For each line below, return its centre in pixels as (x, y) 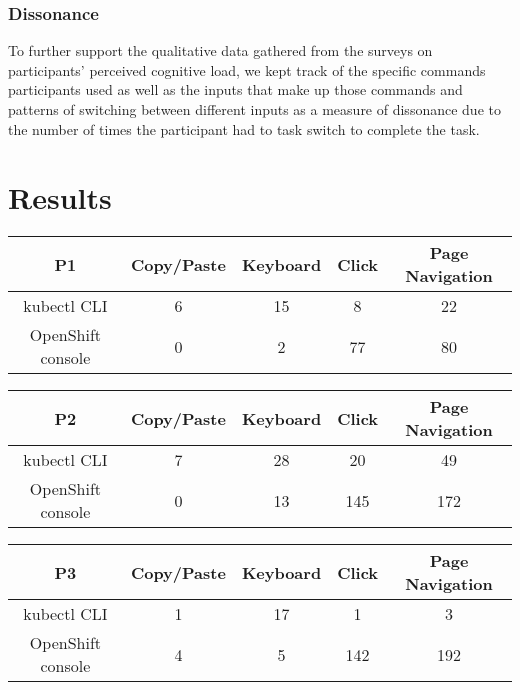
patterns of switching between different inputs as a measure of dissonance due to (254, 109)
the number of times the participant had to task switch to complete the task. (244, 128)
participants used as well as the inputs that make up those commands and (235, 89)
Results (60, 197)
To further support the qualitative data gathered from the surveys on (220, 50)
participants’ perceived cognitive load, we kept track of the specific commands (247, 69)
